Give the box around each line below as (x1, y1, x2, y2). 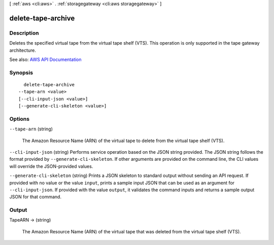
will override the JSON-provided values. (9, 163, 93, 169)
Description (9, 29, 39, 37)
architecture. (9, 47, 37, 53)
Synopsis (9, 69, 33, 76)
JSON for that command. (9, 194, 62, 200)
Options (9, 115, 30, 122)
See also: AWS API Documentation (9, 56, 82, 62)
